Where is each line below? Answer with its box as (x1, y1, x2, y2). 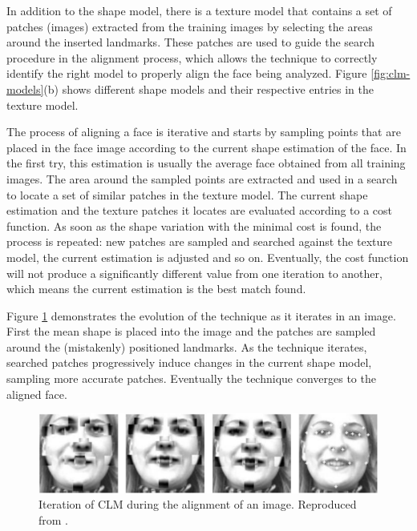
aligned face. (6, 385, 67, 402)
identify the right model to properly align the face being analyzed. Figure (6, 65, 367, 82)
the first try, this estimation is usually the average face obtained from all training (6, 155, 406, 171)
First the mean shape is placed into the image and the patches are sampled (6, 323, 376, 340)
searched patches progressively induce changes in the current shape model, (6, 354, 372, 371)
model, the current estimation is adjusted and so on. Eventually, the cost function (6, 248, 409, 265)
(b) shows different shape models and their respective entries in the (43, 80, 374, 97)
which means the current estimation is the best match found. (6, 280, 306, 297)
